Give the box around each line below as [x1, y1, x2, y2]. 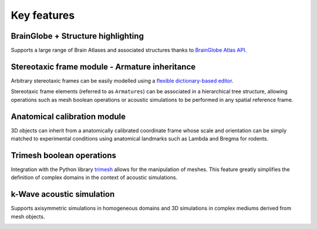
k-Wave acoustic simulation [11, 189, 115, 199]
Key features [11, 9, 75, 22]
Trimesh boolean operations [11, 150, 117, 160]
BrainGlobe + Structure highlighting [11, 31, 144, 41]
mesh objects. [11, 213, 45, 220]
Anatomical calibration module [11, 111, 126, 121]
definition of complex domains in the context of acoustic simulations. [11, 174, 178, 181]
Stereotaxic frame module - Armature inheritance [11, 61, 196, 71]
